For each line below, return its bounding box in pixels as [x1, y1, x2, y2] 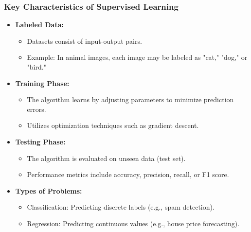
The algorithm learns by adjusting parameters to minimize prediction [27, 94, 234, 105]
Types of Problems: [15, 185, 82, 196]
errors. [27, 104, 46, 114]
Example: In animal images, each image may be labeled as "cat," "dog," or [27, 52, 248, 62]
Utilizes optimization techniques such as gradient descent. [27, 120, 199, 130]
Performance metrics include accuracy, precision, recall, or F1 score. [27, 169, 229, 179]
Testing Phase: [15, 136, 66, 146]
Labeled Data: [15, 19, 64, 30]
